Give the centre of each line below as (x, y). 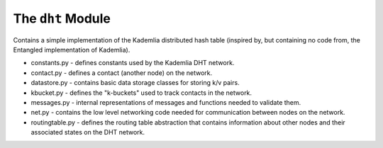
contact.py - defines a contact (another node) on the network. (122, 73)
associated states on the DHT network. (88, 132)
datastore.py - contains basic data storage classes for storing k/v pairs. (135, 83)
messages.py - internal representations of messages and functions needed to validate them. (166, 102)
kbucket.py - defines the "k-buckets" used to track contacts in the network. (141, 93)
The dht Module (62, 18)
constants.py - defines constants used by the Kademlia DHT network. (133, 63)
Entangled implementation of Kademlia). (72, 50)
